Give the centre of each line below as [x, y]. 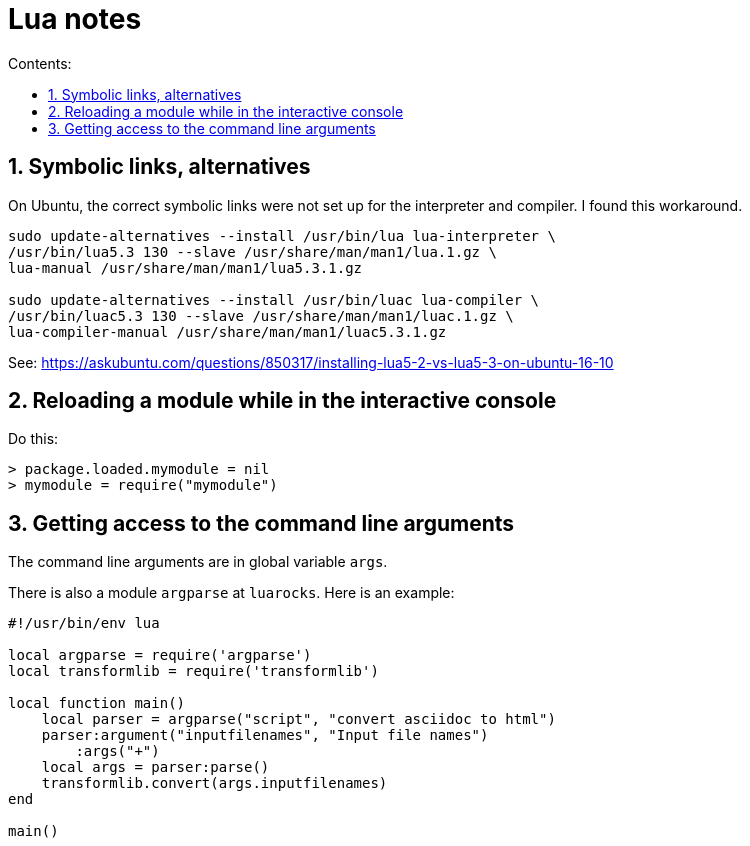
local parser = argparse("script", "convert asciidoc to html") [298, 719]
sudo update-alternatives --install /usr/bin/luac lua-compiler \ [274, 299]
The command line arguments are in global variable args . [198, 562]
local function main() [97, 703]
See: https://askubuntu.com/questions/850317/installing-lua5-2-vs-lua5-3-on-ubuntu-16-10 [311, 362]
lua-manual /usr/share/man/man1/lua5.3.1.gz [185, 267]
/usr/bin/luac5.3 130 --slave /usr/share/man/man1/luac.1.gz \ [261, 315]
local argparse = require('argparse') [160, 655]
